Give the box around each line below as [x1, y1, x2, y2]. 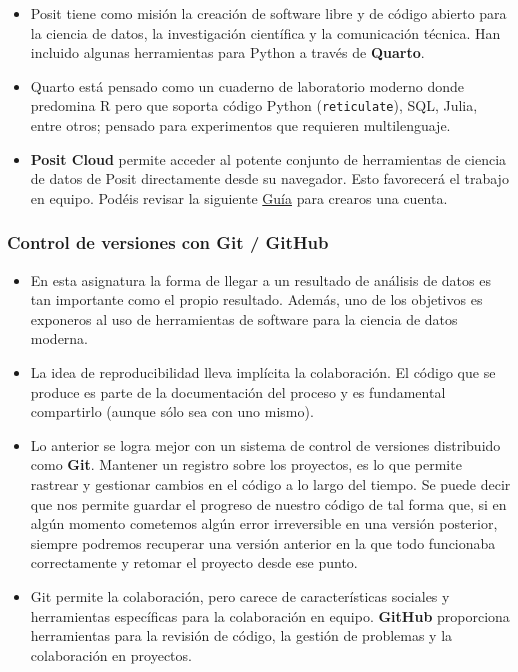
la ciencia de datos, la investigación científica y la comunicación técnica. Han [30, 22, 501, 43]
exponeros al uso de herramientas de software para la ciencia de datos [30, 308, 458, 329]
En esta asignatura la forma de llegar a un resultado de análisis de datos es [30, 269, 491, 290]
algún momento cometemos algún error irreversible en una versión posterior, [30, 513, 498, 534]
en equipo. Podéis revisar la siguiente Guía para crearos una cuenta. [30, 187, 448, 208]
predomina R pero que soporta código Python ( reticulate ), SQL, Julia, [30, 95, 478, 116]
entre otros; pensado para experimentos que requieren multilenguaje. [30, 115, 451, 136]
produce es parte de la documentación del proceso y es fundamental [30, 381, 446, 402]
